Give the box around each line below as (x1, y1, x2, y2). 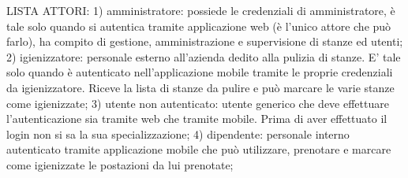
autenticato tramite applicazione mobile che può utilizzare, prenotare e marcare (6, 141, 391, 158)
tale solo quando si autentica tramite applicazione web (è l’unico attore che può (6, 17, 391, 34)
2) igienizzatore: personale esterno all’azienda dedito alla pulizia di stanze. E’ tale (6, 48, 401, 65)
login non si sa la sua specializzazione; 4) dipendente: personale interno (6, 125, 350, 142)
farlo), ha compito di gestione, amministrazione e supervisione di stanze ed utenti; (6, 33, 403, 50)
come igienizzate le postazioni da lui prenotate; (6, 156, 234, 172)
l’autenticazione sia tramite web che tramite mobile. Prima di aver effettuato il (6, 110, 387, 127)
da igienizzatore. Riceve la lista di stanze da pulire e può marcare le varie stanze (6, 79, 395, 95)
